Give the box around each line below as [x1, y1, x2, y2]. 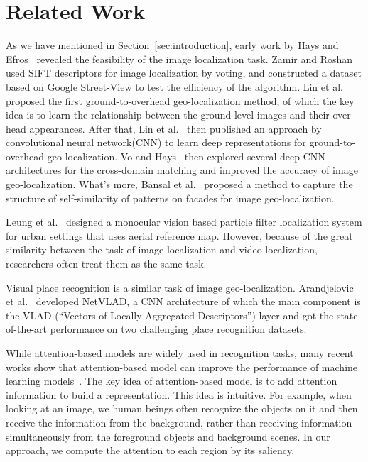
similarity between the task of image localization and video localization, [6, 242, 318, 257]
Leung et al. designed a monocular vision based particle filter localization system [6, 214, 362, 229]
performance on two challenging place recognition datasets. [50, 321, 307, 336]
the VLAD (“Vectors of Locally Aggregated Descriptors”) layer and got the [6, 307, 334, 322]
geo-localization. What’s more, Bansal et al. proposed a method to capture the [6, 177, 353, 192]
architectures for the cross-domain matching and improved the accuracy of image [6, 163, 358, 177]
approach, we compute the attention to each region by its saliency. [6, 443, 295, 458]
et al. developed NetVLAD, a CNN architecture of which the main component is [6, 294, 361, 309]
